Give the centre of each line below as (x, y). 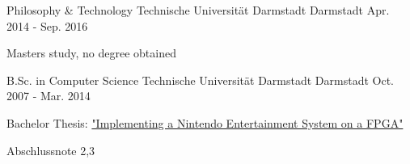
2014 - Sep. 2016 (47, 25)
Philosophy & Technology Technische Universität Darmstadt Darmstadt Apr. (198, 10)
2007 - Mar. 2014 (49, 96)
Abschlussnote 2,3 (51, 150)
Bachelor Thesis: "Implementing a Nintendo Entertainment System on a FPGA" (205, 122)
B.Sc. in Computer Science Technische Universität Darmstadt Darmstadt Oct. (201, 80)
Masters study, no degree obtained (91, 53)
